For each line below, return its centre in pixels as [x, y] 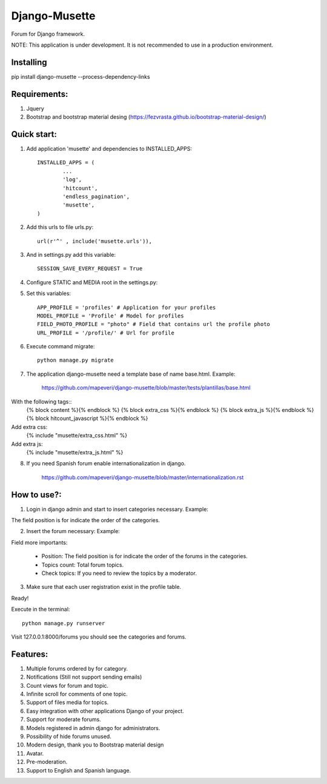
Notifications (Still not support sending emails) [84, 677]
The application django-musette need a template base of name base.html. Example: [131, 374]
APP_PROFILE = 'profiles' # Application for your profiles [127, 307]
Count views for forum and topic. [68, 685]
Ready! [20, 598]
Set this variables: [49, 293]
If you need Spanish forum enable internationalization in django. [106, 463]
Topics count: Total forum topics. [83, 565]
